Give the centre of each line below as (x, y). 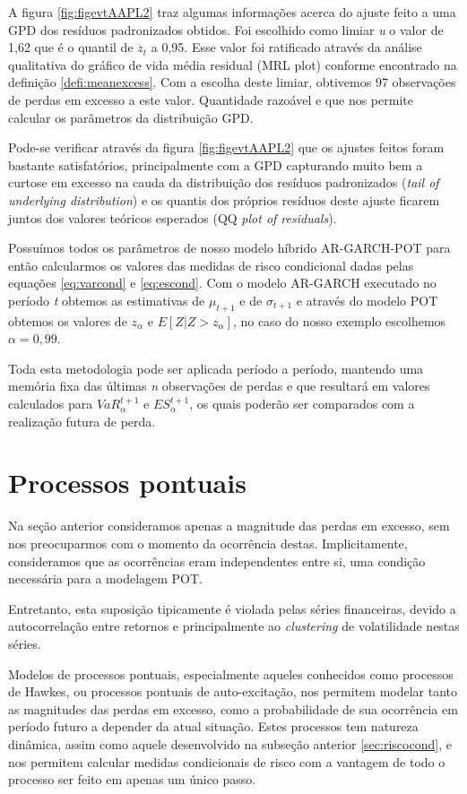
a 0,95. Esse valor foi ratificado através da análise (286, 47)
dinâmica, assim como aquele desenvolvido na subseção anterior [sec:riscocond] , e (230, 743)
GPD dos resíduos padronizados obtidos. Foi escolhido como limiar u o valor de (226, 29)
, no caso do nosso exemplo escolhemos (339, 320)
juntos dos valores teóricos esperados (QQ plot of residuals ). (173, 217)
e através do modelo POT (367, 300)
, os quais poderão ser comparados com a (302, 404)
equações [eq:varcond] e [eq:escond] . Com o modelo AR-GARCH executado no (222, 283)
